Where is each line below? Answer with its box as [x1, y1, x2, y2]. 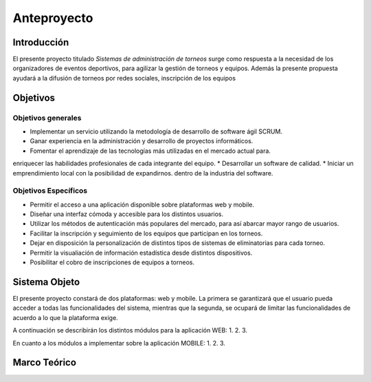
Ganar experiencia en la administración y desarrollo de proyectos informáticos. [30, 137, 254, 145]
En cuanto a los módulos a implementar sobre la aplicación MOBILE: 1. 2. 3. [12, 339, 226, 347]
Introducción [12, 36, 69, 48]
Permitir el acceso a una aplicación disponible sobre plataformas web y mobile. [30, 200, 254, 209]
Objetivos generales [12, 113, 82, 123]
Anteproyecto [12, 10, 93, 25]
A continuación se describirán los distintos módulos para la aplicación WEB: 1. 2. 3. [12, 326, 247, 335]
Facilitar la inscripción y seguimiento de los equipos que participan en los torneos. [30, 229, 263, 237]
